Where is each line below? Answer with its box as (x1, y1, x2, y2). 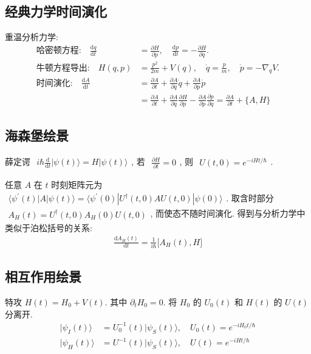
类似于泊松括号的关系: (5, 221, 92, 234)
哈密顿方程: (36, 46, 81, 55)
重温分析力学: (5, 30, 58, 43)
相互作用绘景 (5, 267, 81, 286)
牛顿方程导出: (36, 63, 90, 72)
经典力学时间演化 (5, 2, 107, 21)
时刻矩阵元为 (51, 178, 103, 190)
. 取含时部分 (226, 191, 274, 204)
